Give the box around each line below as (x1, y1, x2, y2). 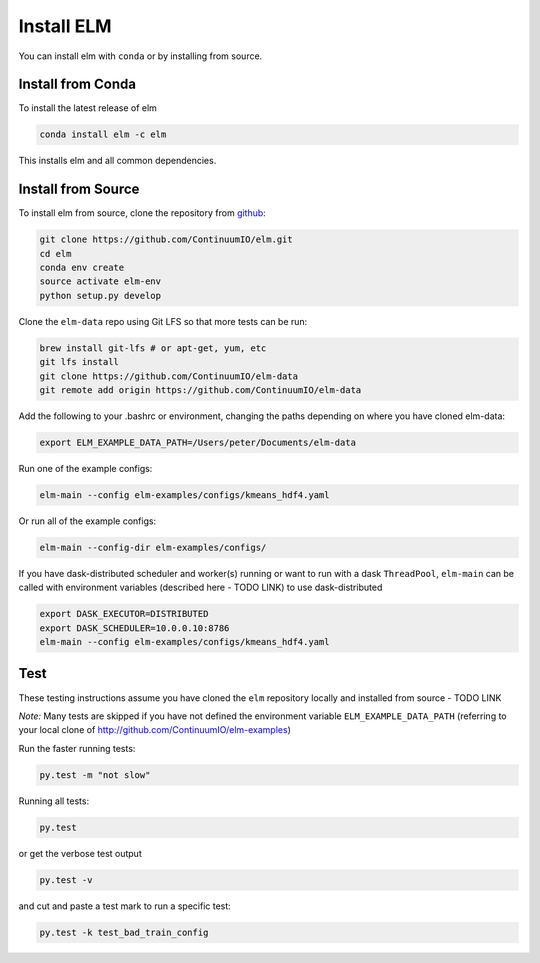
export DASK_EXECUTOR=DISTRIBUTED (39, 608, 209, 620)
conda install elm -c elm (39, 129, 167, 140)
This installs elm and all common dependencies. (18, 155, 217, 167)
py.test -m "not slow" (39, 769, 151, 780)
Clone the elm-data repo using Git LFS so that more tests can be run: (18, 315, 308, 327)
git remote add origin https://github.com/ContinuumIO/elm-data (39, 385, 362, 396)
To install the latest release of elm (18, 102, 157, 114)
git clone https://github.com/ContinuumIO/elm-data (39, 370, 299, 382)
